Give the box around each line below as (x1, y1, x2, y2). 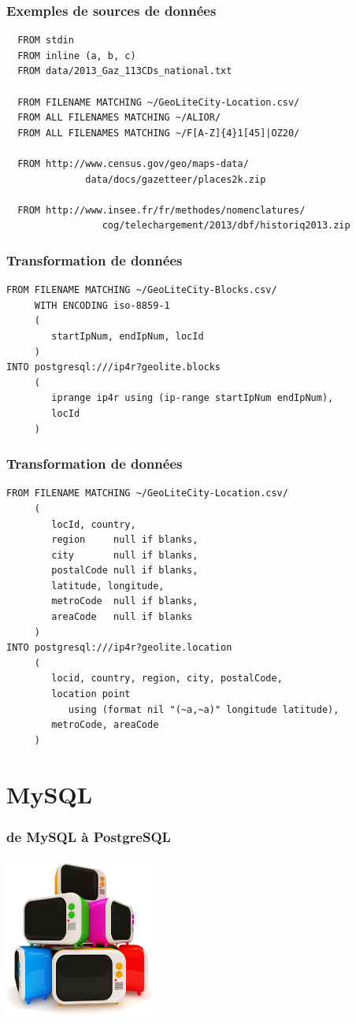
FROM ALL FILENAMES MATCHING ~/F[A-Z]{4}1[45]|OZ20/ (17, 127, 300, 139)
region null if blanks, (51, 534, 198, 546)
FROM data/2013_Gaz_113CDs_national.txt (17, 65, 232, 77)
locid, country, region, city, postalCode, (51, 673, 283, 685)
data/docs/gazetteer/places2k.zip (85, 173, 266, 185)
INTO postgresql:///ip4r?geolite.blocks (6, 362, 221, 373)
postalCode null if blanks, (51, 565, 198, 577)
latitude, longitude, (51, 580, 165, 592)
